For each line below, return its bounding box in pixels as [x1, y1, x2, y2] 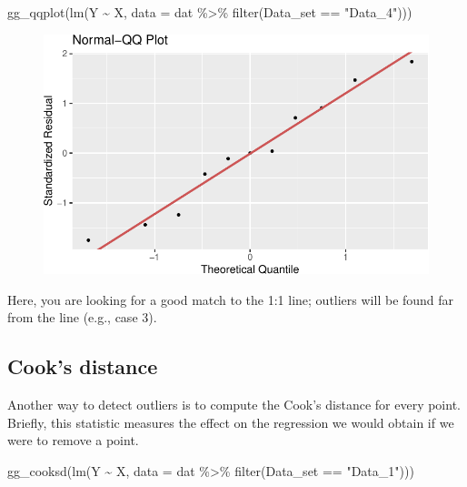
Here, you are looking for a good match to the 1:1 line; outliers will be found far [7, 289, 454, 309]
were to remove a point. [7, 431, 139, 450]
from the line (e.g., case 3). [7, 308, 157, 327]
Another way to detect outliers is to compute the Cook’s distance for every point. [7, 394, 461, 413]
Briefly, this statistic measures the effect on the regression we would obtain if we [7, 412, 454, 431]
